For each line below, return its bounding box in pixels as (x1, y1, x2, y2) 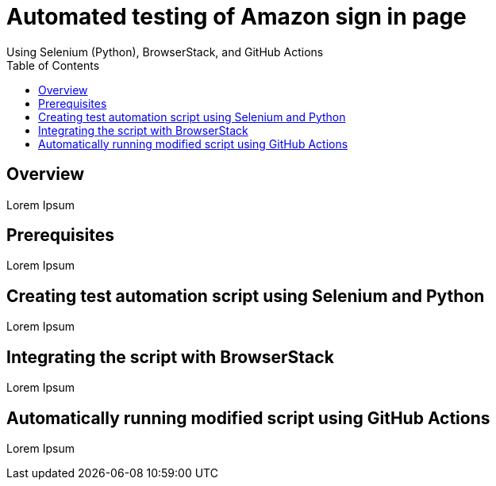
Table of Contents (6, 58, 100, 72)
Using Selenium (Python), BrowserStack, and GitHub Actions (6, 44, 324, 59)
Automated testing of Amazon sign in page (6, 3, 467, 30)
